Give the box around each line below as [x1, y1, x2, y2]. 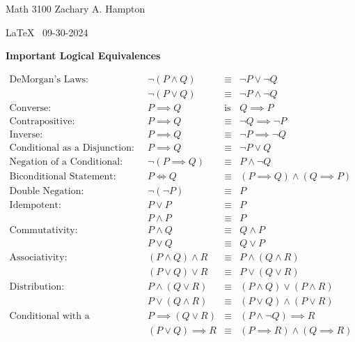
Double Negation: [9, 186, 84, 197]
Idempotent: [9, 200, 61, 211]
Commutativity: [9, 225, 78, 236]
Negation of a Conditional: [9, 156, 123, 167]
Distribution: [9, 282, 65, 292]
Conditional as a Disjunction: [9, 142, 134, 153]
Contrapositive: [9, 116, 75, 126]
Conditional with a [9, 311, 90, 322]
